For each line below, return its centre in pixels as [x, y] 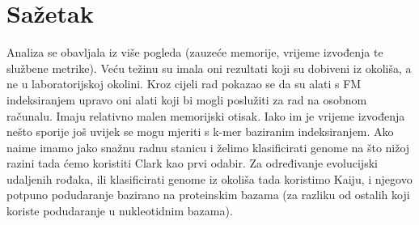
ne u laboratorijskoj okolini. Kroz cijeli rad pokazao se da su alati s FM [184, 84]
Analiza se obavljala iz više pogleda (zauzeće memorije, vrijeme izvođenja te [195, 52]
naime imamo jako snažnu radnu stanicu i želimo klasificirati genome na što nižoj [208, 147]
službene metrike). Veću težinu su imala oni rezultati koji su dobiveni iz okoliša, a [209, 68]
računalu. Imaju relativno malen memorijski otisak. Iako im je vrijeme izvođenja [206, 115]
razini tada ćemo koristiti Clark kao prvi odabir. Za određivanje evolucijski [192, 163]
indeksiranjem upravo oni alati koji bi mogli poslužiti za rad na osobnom [187, 99]
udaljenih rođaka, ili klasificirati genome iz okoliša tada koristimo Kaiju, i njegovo [209, 178]
